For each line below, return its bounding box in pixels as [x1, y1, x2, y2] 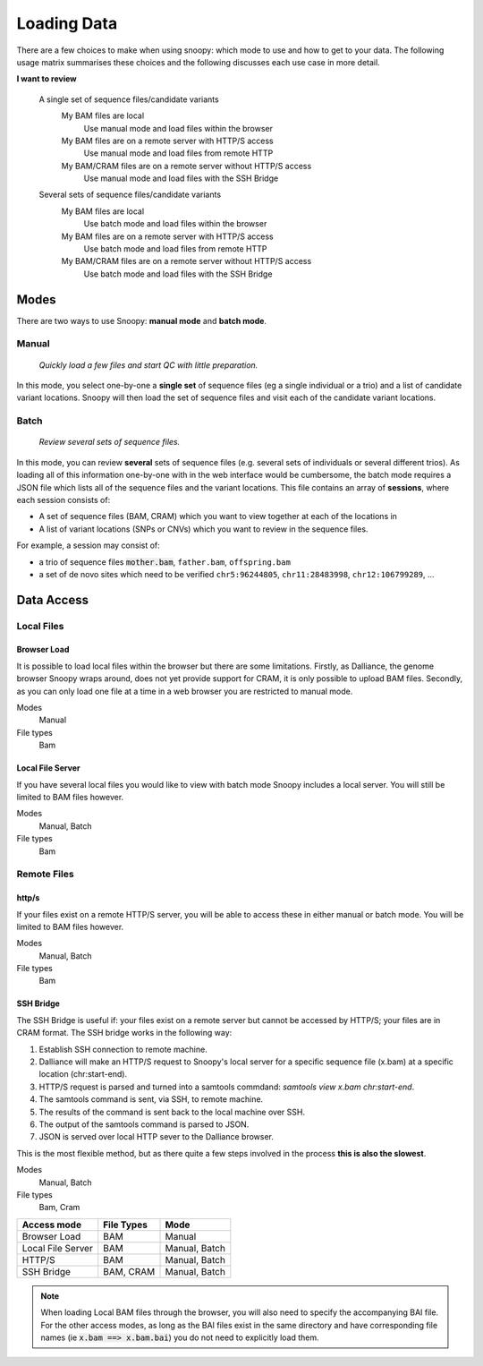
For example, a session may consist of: [16, 540, 160, 551]
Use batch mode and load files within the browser [83, 218, 267, 229]
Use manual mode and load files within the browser [83, 123, 273, 133]
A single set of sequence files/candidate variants [38, 94, 219, 105]
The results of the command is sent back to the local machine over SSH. [38, 1106, 306, 1117]
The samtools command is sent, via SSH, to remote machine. [38, 1094, 264, 1105]
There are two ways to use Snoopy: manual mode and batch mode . [16, 315, 267, 326]
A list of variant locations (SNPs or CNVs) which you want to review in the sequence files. [38, 524, 369, 534]
